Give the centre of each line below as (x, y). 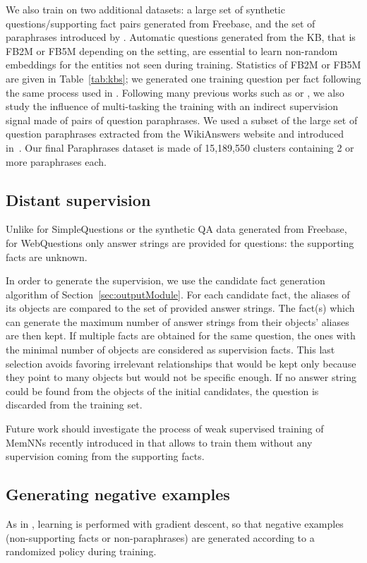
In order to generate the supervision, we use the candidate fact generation (166, 280)
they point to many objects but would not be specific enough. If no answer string (181, 377)
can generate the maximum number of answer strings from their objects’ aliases (178, 321)
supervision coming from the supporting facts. (105, 456)
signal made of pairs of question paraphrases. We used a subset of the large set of (182, 120)
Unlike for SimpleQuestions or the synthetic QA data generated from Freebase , (176, 229)
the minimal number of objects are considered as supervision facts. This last (170, 350)
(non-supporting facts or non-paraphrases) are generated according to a (160, 537)
